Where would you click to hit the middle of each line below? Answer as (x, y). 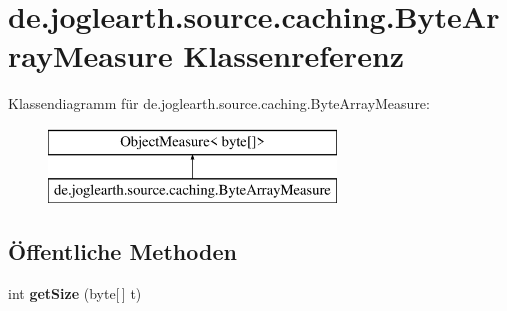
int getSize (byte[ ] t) (75, 293)
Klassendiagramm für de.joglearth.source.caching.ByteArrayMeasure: (219, 103)
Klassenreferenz (294, 55)
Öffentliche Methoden (122, 251)
